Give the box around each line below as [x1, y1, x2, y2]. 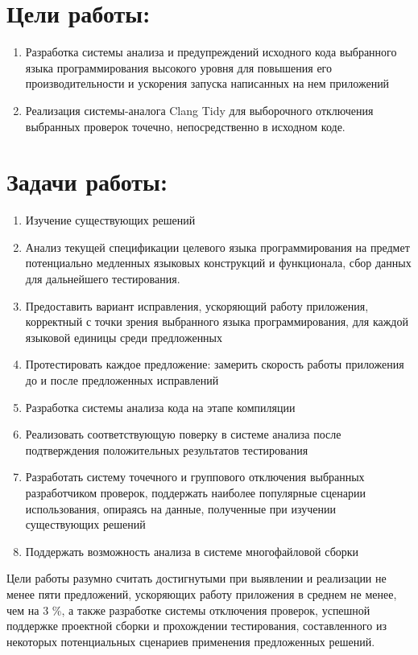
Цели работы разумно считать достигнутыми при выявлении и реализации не [6, 570, 387, 587]
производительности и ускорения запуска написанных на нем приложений [25, 75, 390, 92]
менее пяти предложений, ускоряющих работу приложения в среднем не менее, [6, 585, 397, 602]
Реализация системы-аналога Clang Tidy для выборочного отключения [25, 101, 374, 118]
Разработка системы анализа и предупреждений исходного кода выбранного [25, 43, 397, 60]
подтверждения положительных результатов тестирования [25, 441, 308, 458]
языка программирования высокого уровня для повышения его [25, 59, 333, 76]
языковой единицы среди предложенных [25, 328, 223, 345]
